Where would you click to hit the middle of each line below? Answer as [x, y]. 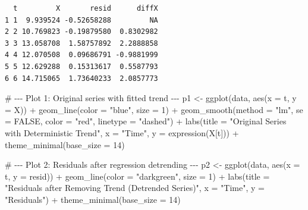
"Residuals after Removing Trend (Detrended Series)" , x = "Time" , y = [135, 188]
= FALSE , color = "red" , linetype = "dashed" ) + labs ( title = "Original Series [146, 121]
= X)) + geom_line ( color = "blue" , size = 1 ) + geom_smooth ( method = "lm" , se [154, 109]
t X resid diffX [86, 8]
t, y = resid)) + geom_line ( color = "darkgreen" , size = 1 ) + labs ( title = [137, 176]
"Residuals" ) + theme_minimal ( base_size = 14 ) [93, 199]
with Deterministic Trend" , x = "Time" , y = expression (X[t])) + [122, 132]
